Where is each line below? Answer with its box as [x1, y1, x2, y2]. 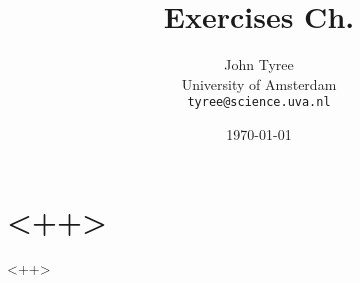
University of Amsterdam [181, 73, 337, 94]
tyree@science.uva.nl [187, 95, 331, 110]
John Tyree [224, 54, 294, 75]
